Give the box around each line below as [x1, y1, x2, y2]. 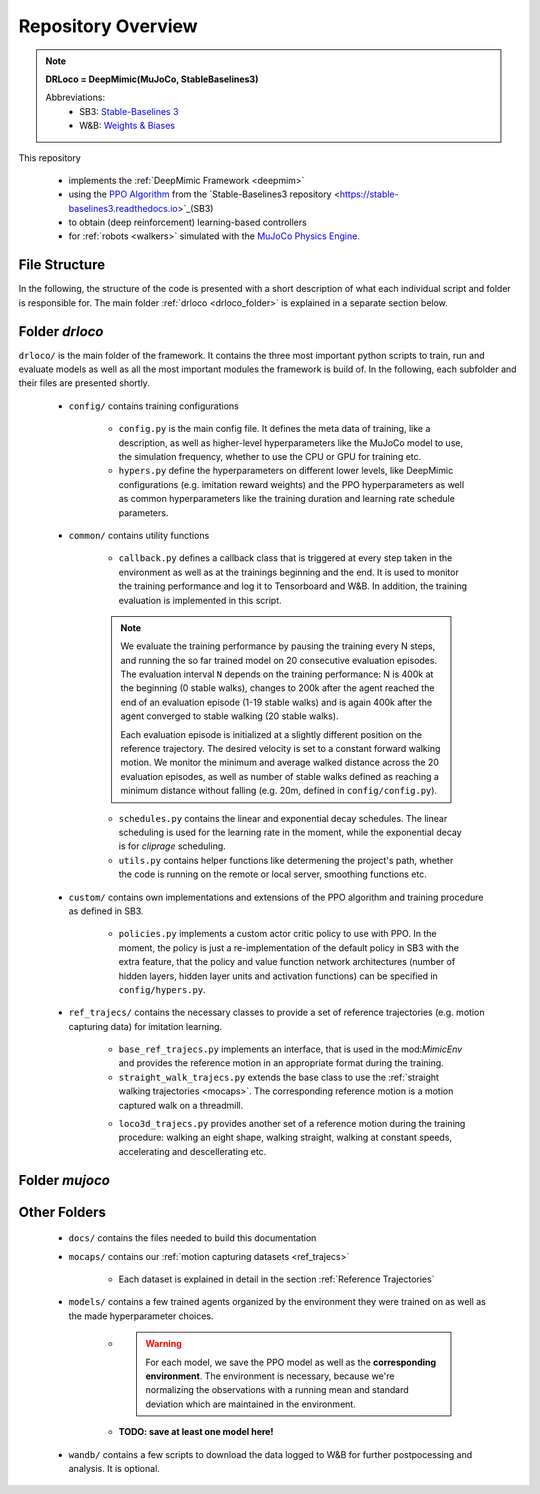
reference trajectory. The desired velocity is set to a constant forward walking [120, 743, 441, 755]
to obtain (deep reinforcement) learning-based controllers [68, 216, 307, 229]
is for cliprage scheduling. [118, 840, 227, 852]
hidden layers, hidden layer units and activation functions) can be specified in [118, 970, 439, 982]
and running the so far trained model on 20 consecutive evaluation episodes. [120, 654, 438, 666]
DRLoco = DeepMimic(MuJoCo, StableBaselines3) [45, 73, 259, 85]
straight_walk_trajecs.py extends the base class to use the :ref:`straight [118, 1071, 440, 1083]
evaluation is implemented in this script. [118, 594, 282, 606]
